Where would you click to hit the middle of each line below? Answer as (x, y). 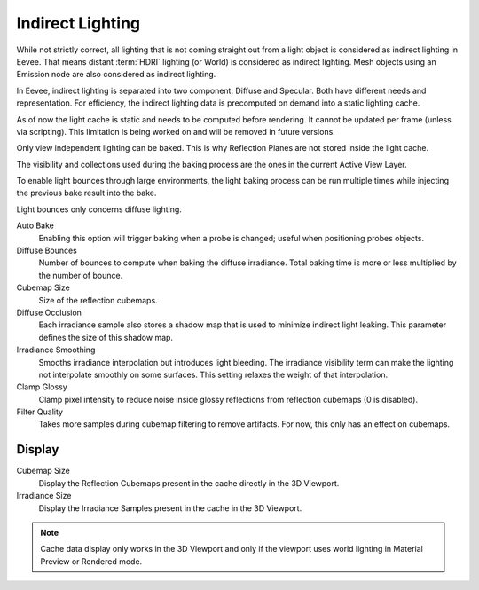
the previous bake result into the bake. (86, 193)
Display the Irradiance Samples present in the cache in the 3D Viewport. (170, 508)
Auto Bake (35, 225)
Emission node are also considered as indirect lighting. (116, 75)
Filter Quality (40, 412)
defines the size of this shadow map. (106, 337)
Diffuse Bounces (47, 251)
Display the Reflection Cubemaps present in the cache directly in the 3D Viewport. (189, 483)
